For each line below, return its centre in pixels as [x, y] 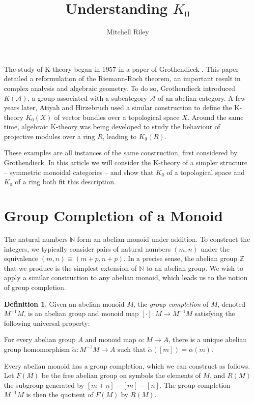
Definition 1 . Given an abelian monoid [64, 303]
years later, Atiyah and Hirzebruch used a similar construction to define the [118, 107]
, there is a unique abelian [208, 339]
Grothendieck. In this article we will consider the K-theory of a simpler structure [126, 162]
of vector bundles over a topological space [117, 117]
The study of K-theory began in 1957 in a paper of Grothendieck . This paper [121, 69]
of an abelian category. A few [202, 98]
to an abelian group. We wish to [195, 268]
